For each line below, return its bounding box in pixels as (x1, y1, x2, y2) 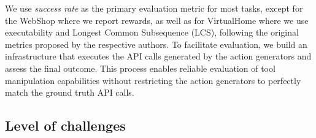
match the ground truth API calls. (5, 86, 134, 99)
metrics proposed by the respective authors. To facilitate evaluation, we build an (5, 37, 307, 50)
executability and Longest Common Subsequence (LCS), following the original (5, 26, 299, 39)
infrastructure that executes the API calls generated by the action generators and (5, 50, 312, 63)
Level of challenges (5, 116, 126, 135)
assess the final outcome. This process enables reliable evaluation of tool (5, 61, 276, 74)
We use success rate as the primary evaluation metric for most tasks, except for (5, 2, 303, 14)
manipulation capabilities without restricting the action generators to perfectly (5, 74, 301, 86)
